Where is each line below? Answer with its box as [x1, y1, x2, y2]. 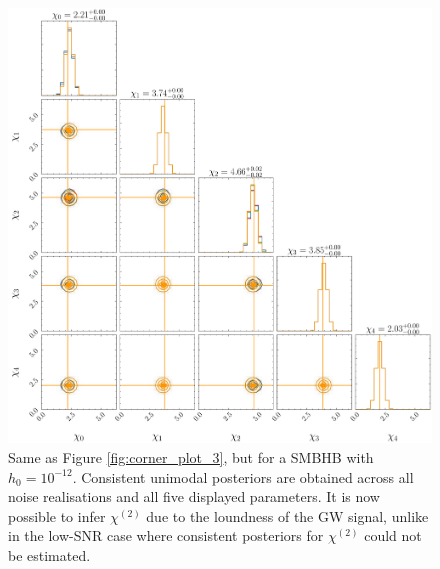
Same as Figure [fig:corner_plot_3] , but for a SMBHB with [8, 447, 374, 468]
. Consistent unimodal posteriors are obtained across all [72, 466, 414, 487]
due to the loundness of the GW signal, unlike [146, 505, 429, 526]
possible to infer [8, 505, 106, 526]
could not [364, 525, 422, 546]
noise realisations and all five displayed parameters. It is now [8, 486, 380, 507]
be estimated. [8, 545, 91, 566]
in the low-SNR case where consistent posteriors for [8, 525, 324, 546]
